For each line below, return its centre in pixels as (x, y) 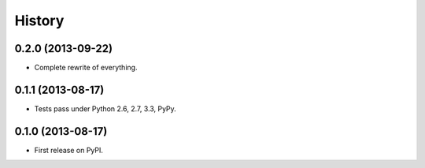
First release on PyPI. (69, 150)
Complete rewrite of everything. (86, 68)
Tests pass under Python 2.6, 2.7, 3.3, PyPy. (105, 108)
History (39, 21)
